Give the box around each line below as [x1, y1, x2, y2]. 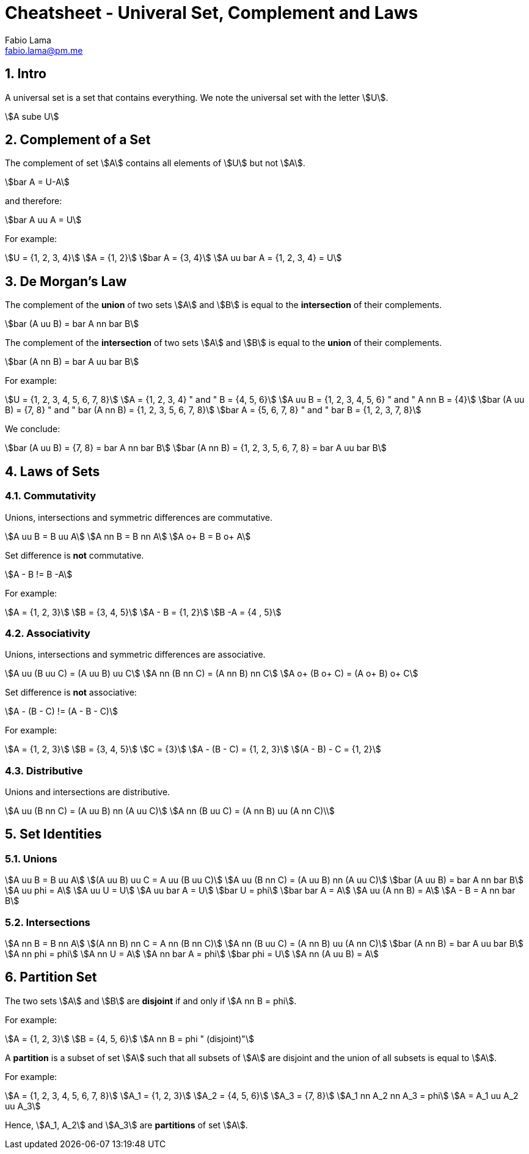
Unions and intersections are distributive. [5, 787, 170, 797]
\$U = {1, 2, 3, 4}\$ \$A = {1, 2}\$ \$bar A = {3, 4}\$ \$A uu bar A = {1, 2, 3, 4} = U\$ [5, 252, 342, 263]
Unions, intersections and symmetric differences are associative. [5, 649, 266, 660]
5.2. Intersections [5, 916, 90, 928]
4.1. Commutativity [5, 490, 96, 502]
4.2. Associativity [5, 627, 90, 639]
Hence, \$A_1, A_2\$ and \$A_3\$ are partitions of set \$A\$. [5, 1119, 248, 1130]
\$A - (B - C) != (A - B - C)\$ [5, 706, 118, 717]
